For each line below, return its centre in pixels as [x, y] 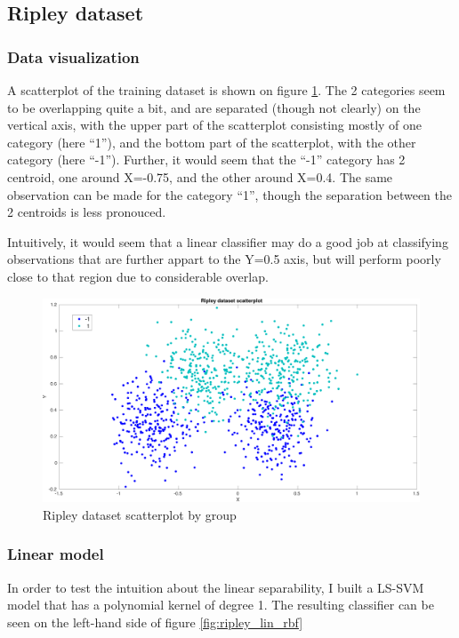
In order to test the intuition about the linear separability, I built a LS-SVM [216, 587]
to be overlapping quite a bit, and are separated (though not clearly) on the [214, 107]
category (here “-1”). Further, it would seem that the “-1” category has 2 [206, 159]
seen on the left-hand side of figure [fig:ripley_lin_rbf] [155, 622]
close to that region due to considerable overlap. [138, 276]
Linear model [56, 554]
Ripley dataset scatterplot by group [140, 514]
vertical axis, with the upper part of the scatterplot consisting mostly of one [215, 125]
